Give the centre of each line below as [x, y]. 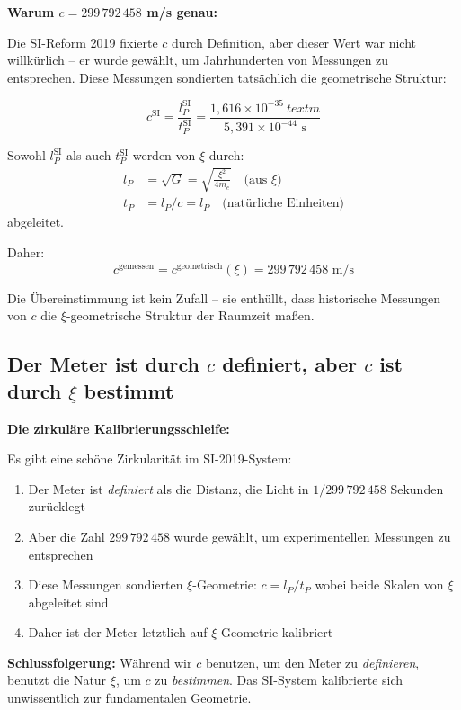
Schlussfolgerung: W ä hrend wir [100, 662]
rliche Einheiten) [298, 204]
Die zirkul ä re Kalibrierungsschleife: [119, 428]
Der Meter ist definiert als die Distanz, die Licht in [168, 488]
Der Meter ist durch [103, 364]
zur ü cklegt [57, 506]
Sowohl [27, 155]
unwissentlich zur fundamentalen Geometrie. [129, 698]
